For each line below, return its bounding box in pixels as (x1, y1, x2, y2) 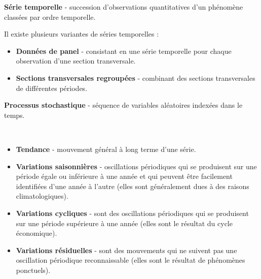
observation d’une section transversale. (16, 55, 136, 66)
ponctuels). (16, 264, 51, 275)
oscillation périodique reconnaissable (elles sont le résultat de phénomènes (16, 255, 245, 265)
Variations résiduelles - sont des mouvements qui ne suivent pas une (16, 244, 237, 255)
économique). (16, 228, 57, 238)
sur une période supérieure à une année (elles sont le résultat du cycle (16, 218, 233, 228)
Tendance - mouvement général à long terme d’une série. (16, 143, 196, 154)
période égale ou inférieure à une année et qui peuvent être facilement (16, 171, 233, 181)
